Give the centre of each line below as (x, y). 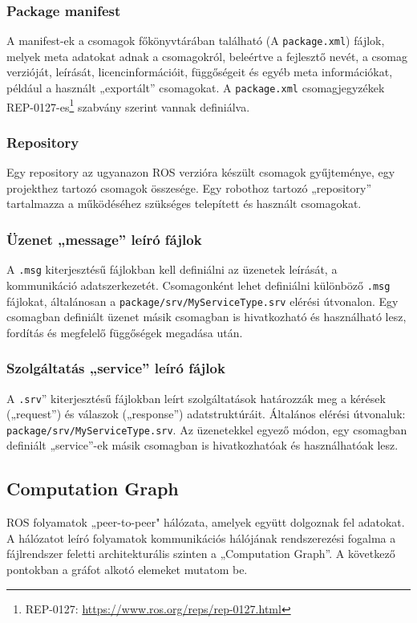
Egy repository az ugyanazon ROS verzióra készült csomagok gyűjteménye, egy (201, 172)
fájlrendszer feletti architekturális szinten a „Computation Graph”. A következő (201, 554)
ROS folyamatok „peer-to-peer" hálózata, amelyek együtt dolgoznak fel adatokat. (206, 522)
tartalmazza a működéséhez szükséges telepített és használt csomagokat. (184, 204)
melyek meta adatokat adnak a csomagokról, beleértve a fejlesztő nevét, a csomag (207, 56)
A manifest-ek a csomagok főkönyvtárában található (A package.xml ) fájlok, (196, 41)
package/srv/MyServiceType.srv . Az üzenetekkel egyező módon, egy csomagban (207, 429)
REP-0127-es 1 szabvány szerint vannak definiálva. (128, 105)
